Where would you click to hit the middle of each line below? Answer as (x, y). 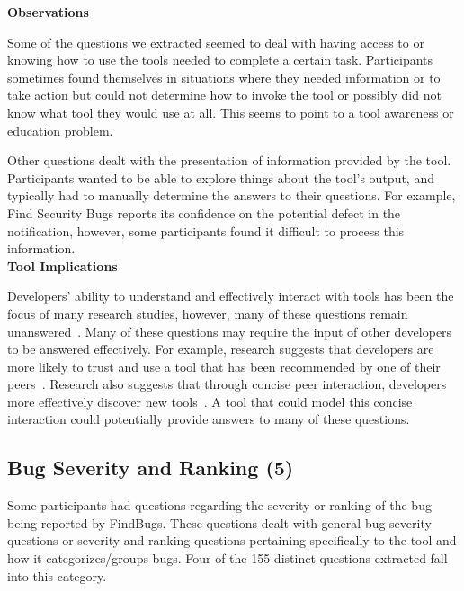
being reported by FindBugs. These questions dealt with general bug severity (219, 522)
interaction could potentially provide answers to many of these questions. (209, 419)
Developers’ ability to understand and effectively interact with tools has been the (231, 296)
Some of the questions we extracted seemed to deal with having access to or (216, 42)
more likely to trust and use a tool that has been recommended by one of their (224, 366)
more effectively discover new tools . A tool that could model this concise (210, 401)
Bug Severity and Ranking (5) (151, 468)
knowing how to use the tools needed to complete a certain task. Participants (220, 60)
